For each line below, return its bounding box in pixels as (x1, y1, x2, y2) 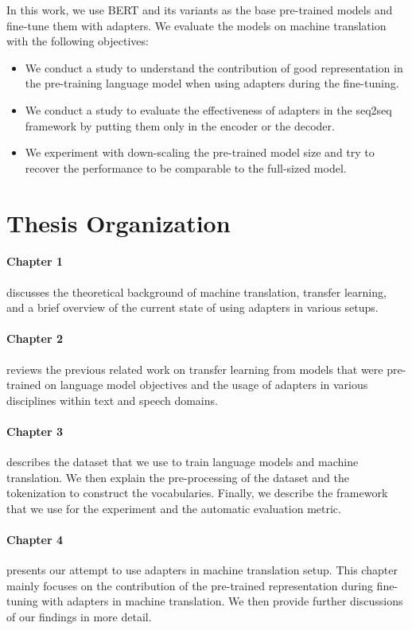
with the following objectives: (6, 33, 149, 49)
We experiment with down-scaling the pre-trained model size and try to (25, 144, 375, 161)
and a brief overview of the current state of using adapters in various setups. (6, 299, 379, 316)
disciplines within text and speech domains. (6, 391, 218, 408)
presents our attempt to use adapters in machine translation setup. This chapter (6, 562, 398, 578)
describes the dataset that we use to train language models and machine (6, 453, 359, 470)
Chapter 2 (6, 330, 64, 347)
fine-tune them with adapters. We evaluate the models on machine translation (6, 17, 387, 33)
